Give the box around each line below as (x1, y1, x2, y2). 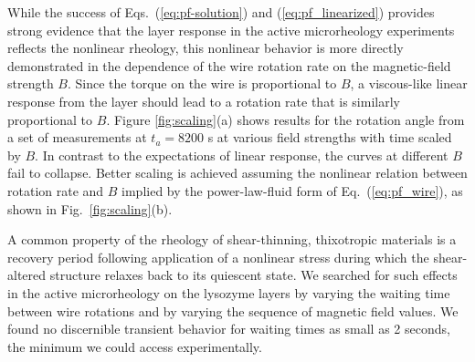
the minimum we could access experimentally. (7, 336, 262, 356)
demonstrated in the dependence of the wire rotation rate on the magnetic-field (7, 56, 451, 75)
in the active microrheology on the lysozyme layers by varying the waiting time (7, 283, 450, 302)
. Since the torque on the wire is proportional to (67, 74, 337, 93)
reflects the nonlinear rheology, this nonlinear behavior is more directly (7, 38, 404, 57)
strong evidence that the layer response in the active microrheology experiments (7, 20, 455, 39)
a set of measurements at (7, 128, 147, 147)
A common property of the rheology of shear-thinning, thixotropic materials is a (7, 230, 457, 249)
